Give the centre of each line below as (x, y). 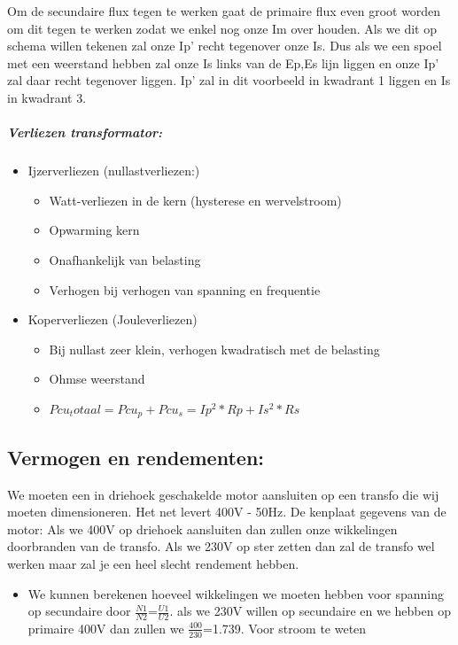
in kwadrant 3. (47, 97)
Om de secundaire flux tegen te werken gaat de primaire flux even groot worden (224, 11)
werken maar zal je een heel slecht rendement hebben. (153, 563)
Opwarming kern (94, 230)
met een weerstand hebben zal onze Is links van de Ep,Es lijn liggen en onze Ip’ (223, 62)
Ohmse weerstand (97, 379)
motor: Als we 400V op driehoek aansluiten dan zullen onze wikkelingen (202, 528)
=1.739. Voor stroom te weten (285, 628)
